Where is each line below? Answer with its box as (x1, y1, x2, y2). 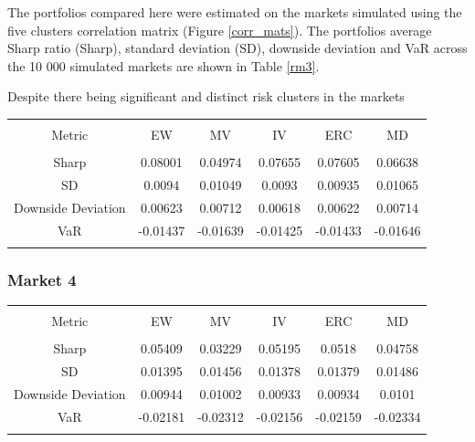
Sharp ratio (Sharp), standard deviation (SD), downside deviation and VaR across (7, 38, 468, 58)
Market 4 (7, 268, 77, 290)
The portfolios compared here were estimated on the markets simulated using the (7, 3, 462, 21)
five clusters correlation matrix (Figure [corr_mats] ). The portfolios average (7, 20, 432, 39)
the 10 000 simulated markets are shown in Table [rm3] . (7, 56, 320, 75)
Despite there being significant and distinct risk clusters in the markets (7, 87, 405, 106)
